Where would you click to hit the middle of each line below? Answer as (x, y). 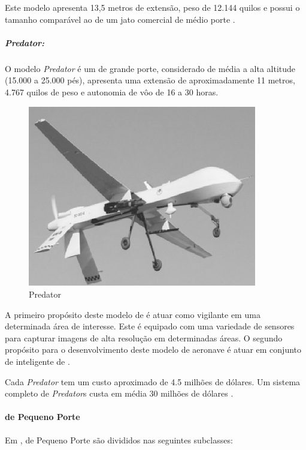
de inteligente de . (37, 361)
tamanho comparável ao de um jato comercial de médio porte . (120, 19)
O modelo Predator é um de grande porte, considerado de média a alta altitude (150, 68)
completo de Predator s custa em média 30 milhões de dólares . (119, 393)
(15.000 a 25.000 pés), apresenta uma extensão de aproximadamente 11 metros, (150, 80)
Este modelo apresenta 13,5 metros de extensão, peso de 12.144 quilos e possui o (152, 7)
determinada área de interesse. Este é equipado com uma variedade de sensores (150, 326)
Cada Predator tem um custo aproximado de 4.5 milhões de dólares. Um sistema (153, 381)
